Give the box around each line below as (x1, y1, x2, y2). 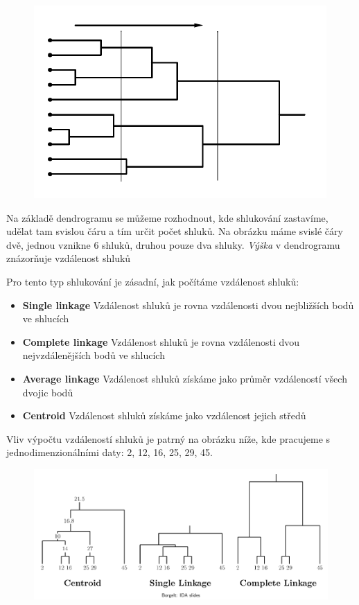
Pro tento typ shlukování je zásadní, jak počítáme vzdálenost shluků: (6, 274, 299, 288)
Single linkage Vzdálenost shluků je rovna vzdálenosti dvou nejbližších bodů (22, 297, 354, 312)
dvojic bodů (22, 385, 73, 399)
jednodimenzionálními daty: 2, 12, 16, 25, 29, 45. (6, 445, 213, 459)
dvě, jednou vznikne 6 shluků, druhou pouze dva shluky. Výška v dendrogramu (6, 237, 340, 252)
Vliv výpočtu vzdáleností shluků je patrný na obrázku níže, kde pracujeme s (6, 431, 331, 446)
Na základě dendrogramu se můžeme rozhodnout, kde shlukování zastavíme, (6, 210, 329, 225)
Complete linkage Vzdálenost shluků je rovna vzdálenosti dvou (22, 334, 300, 349)
